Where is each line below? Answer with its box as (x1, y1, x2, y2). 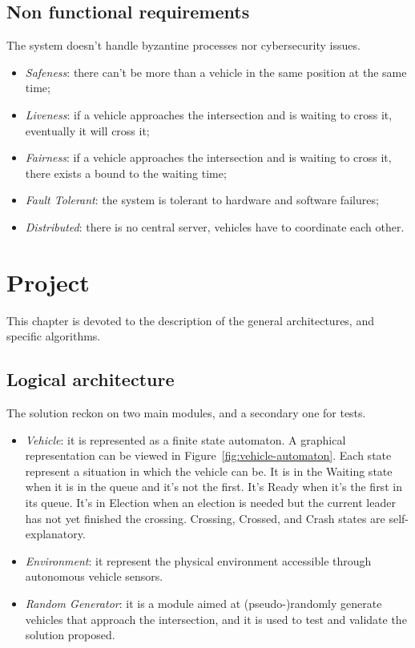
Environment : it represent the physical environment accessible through (25, 552, 372, 569)
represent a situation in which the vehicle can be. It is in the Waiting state (25, 462, 393, 479)
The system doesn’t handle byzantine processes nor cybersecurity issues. (6, 37, 361, 54)
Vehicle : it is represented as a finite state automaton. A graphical (25, 431, 346, 448)
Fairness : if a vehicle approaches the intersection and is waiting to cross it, (25, 149, 392, 166)
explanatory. (25, 525, 86, 542)
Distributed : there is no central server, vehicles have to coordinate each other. (25, 218, 405, 235)
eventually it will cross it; (25, 122, 150, 139)
